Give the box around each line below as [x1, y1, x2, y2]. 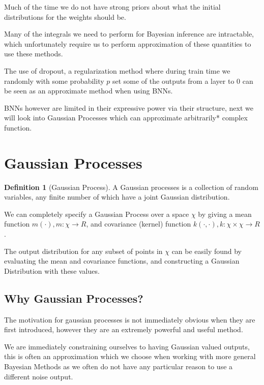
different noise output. [4, 371, 73, 381]
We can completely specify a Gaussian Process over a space [4, 208, 189, 219]
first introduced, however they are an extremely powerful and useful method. [4, 324, 243, 335]
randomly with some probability [4, 75, 104, 86]
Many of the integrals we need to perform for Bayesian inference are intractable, [4, 28, 254, 39]
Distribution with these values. [4, 265, 100, 276]
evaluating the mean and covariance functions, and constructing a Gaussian [4, 255, 240, 266]
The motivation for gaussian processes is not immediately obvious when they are [4, 314, 255, 325]
